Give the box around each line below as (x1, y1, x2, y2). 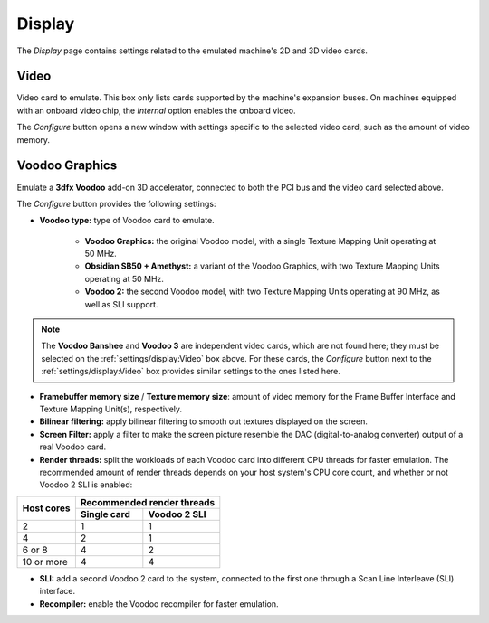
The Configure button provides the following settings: (16, 198, 216, 209)
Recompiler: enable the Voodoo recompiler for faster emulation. (39, 598, 279, 609)
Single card (80, 507, 131, 520)
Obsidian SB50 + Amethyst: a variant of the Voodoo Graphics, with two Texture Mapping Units (84, 260, 440, 271)
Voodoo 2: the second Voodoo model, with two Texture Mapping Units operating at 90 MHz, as (84, 286, 441, 297)
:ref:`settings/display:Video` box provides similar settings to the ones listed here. (41, 366, 341, 377)
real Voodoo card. (39, 441, 107, 452)
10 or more (22, 555, 68, 568)
